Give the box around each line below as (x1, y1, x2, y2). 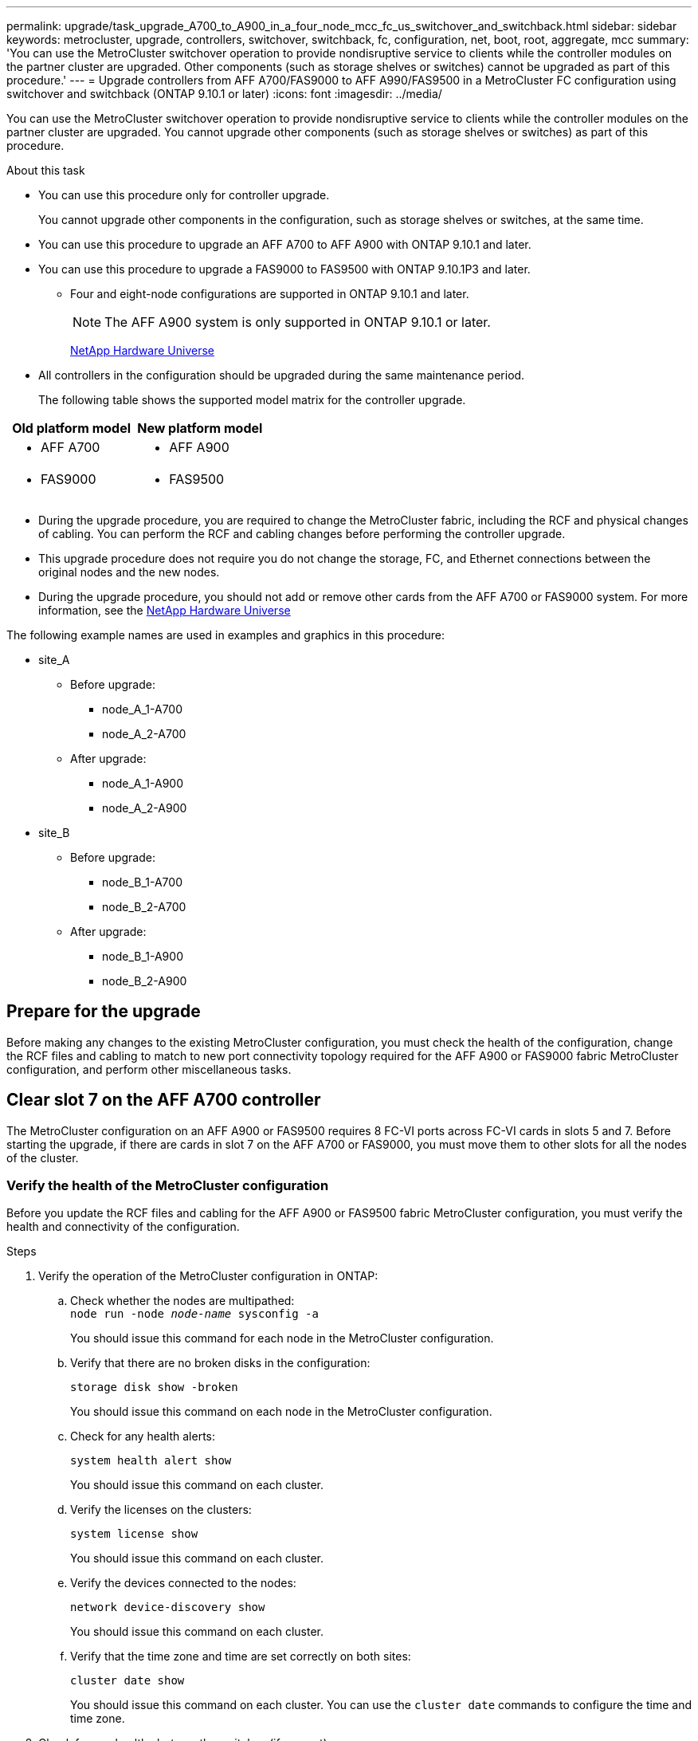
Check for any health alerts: (70, 1429, 215, 1444)
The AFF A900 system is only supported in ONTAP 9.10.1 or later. (104, 314, 491, 330)
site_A (38, 653, 70, 666)
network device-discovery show (70, 1601, 265, 1614)
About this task (6, 163, 85, 177)
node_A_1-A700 (102, 702, 183, 716)
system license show (70, 1527, 198, 1541)
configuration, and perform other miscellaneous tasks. (6, 1062, 292, 1076)
